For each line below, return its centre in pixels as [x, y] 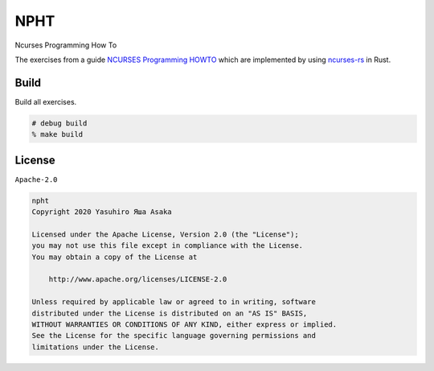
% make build [57, 134]
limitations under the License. [96, 347]
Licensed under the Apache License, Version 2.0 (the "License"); [165, 234]
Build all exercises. [46, 101]
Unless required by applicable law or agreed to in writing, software [174, 302]
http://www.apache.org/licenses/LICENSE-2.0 [138, 279]
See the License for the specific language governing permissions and [174, 336]
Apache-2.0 [36, 179]
